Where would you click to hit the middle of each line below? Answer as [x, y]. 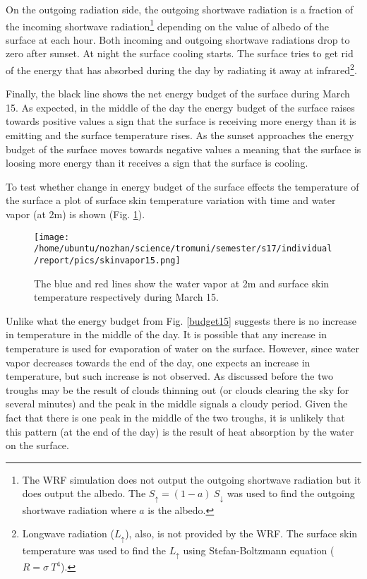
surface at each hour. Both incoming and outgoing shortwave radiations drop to [178, 39]
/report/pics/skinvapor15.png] [107, 260]
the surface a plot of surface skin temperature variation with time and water [171, 200]
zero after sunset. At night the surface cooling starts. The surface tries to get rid [180, 53]
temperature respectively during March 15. [127, 297]
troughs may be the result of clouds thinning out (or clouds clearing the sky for [178, 389]
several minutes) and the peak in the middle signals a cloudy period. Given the [177, 404]
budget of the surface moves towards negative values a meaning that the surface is [183, 149]
